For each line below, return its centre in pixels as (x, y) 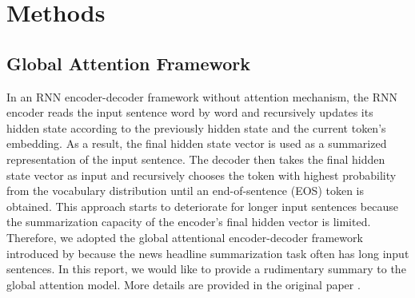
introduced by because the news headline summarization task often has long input (208, 253)
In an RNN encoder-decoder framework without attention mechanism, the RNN (202, 96)
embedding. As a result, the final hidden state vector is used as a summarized (197, 143)
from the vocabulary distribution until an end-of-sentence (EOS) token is (186, 191)
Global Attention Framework (129, 63)
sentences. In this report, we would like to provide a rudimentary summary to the (206, 269)
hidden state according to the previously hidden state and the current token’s (196, 127)
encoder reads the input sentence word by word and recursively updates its (190, 112)
